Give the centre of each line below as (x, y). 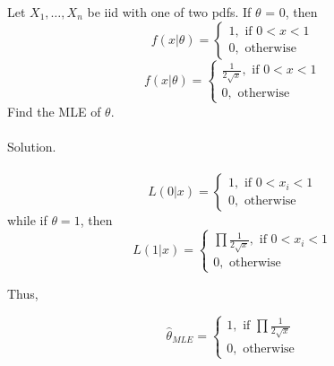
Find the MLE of (54, 111)
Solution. (32, 146)
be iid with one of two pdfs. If (169, 12)
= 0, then (291, 12)
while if (27, 220)
